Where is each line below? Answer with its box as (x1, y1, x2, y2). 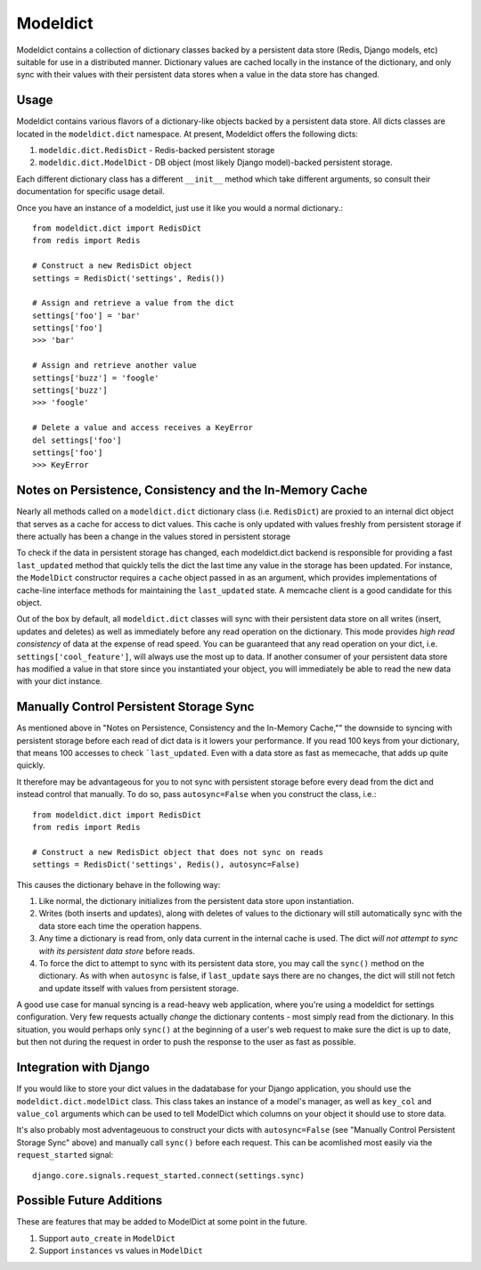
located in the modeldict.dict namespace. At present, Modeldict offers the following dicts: (16, 128, 358, 139)
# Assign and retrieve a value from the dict (32, 298, 235, 308)
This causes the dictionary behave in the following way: (16, 879, 221, 890)
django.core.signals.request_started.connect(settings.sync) (32, 1170, 305, 1180)
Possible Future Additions (16, 1193, 163, 1209)
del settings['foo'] (32, 435, 122, 445)
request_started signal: (16, 1150, 114, 1160)
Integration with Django (16, 1060, 151, 1075)
